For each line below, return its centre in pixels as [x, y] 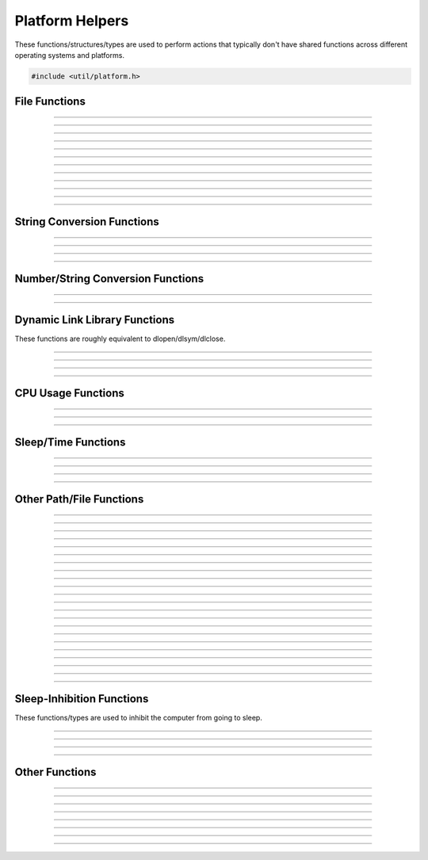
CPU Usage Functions [69, 394]
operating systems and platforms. [69, 55]
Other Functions [55, 772]
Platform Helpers [72, 21]
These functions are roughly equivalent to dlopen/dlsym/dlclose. [120, 339]
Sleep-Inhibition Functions [82, 699]
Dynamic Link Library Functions [95, 320]
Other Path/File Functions [79, 499]
